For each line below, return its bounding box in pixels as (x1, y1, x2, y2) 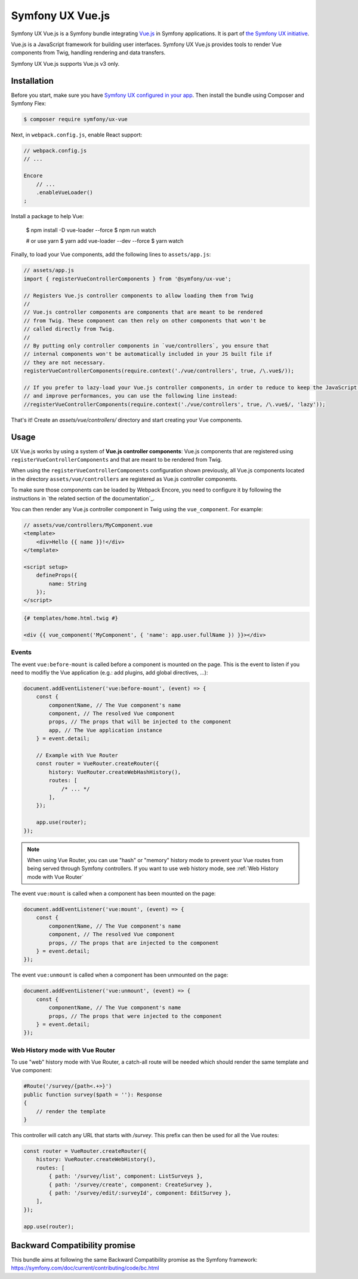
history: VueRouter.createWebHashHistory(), (48, 768, 181, 776)
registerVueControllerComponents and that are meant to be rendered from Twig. (11, 456, 223, 463)
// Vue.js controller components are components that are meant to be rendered (23, 309, 263, 316)
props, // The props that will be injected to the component (48, 718, 232, 725)
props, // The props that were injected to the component (48, 1012, 222, 1019)
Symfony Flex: (11, 100, 47, 107)
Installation (11, 75, 54, 86)
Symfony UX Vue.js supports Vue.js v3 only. (11, 60, 120, 67)
